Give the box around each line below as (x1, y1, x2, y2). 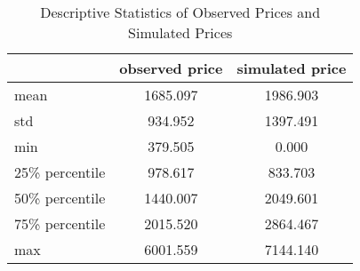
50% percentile (14, 187, 106, 208)
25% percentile (14, 162, 106, 182)
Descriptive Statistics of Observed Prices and (40, 2, 321, 22)
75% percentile (14, 213, 106, 234)
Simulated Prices (128, 22, 233, 43)
